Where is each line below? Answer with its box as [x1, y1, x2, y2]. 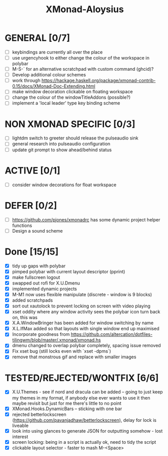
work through [12, 77, 41, 83]
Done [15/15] [5, 246, 59, 258]
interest [12, 434, 28, 440]
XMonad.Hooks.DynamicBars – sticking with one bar [12, 406, 122, 412]
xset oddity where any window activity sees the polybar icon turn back [12, 309, 160, 315]
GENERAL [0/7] [5, 32, 71, 44]
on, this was [12, 315, 38, 321]
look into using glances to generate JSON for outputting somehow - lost [12, 427, 163, 434]
